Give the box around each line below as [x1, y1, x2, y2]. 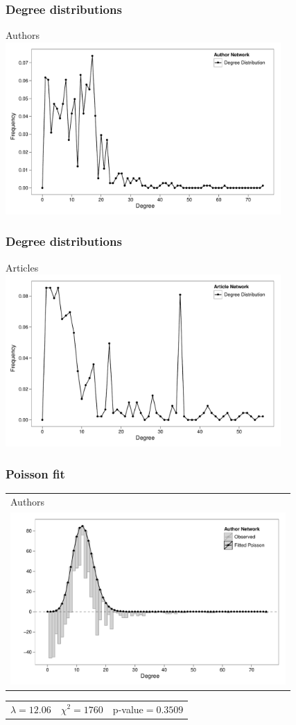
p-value [112, 701, 143, 716]
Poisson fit [6, 465, 65, 482]
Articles [6, 260, 39, 274]
